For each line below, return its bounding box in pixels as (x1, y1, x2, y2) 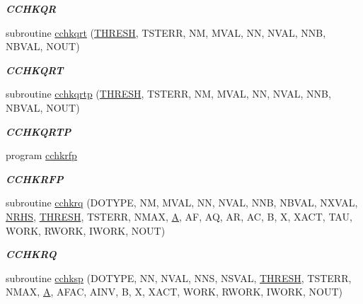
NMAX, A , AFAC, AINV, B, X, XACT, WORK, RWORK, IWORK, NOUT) (6, 284, 342, 299)
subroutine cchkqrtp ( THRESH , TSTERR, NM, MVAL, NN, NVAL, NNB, (6, 86, 331, 101)
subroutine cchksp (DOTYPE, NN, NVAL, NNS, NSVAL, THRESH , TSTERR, (6, 270, 352, 285)
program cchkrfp (6, 148, 77, 163)
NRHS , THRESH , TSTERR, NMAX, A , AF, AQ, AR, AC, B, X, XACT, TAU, (6, 209, 352, 223)
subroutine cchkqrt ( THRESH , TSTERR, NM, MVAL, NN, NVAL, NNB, (6, 25, 326, 40)
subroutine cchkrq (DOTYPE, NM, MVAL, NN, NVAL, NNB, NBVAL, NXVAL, (6, 195, 358, 210)
